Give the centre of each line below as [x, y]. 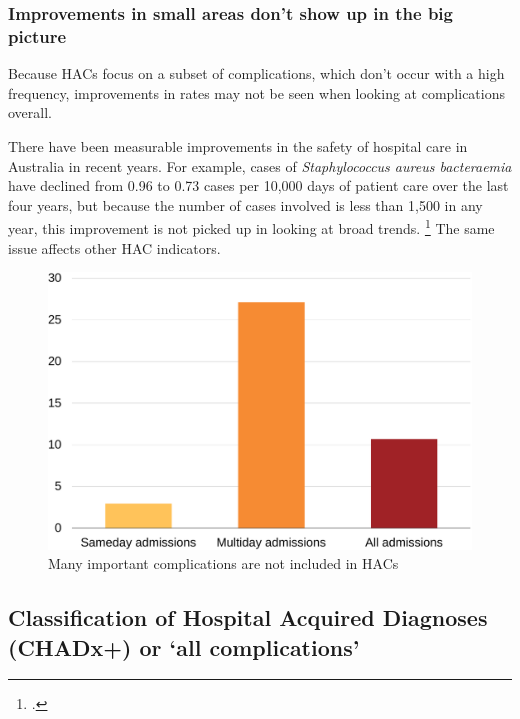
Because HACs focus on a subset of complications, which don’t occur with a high [256, 73]
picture [37, 35]
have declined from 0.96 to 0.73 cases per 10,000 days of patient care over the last [258, 185]
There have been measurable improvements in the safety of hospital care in [238, 145]
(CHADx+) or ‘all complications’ [184, 646]
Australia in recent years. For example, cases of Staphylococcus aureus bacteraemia [260, 165]
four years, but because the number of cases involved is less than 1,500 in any [245, 204]
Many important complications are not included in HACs [223, 563]
